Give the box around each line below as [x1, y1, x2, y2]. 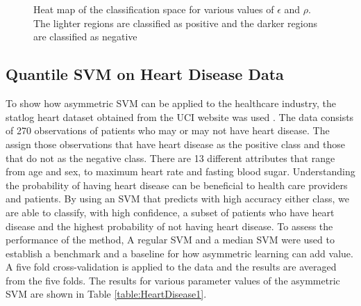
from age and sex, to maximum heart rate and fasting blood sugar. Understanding [6, 164, 355, 179]
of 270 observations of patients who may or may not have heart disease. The [6, 123, 330, 138]
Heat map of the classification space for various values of [33, 2, 274, 17]
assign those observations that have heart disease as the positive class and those [6, 136, 345, 151]
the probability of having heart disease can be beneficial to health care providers [6, 177, 348, 192]
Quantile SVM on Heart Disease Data [6, 63, 284, 85]
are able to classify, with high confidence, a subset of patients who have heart [6, 204, 335, 219]
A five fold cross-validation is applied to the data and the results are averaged [6, 259, 337, 274]
